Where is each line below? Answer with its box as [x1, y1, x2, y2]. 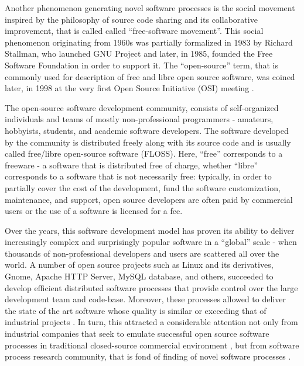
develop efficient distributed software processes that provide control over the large [5, 281, 298, 294]
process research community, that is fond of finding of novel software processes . [5, 350, 291, 362]
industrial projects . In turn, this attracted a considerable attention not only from [5, 316, 298, 328]
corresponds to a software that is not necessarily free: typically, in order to [5, 170, 272, 182]
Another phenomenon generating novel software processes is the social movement [5, 2, 295, 13]
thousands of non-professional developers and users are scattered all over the [5, 247, 279, 259]
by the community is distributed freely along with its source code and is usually [5, 136, 291, 148]
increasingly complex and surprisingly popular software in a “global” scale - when [5, 236, 297, 248]
